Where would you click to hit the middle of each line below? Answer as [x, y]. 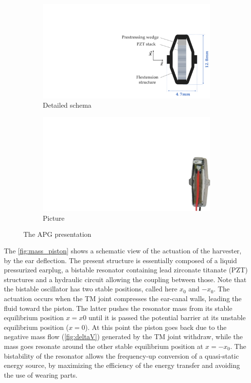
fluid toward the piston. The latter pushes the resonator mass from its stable [118, 308]
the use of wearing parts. [41, 374]
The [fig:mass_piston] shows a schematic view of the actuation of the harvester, [123, 250]
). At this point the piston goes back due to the [156, 327]
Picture [54, 218]
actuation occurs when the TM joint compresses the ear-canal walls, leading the [123, 298]
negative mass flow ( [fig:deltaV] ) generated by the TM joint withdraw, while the [124, 336]
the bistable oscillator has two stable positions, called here [91, 289]
